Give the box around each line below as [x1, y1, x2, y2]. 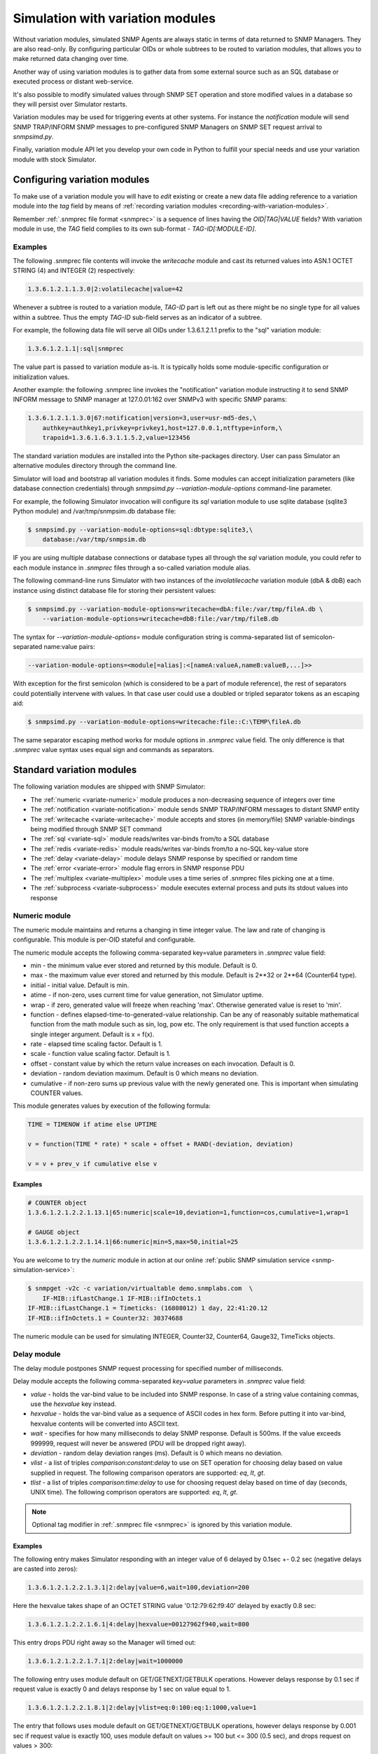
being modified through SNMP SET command [30, 824, 162, 833]
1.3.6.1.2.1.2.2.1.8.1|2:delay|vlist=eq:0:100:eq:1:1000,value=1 [27, 1703, 257, 1712]
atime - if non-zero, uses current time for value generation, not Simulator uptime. [30, 991, 264, 999]
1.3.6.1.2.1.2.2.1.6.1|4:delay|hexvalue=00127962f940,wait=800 [27, 1620, 250, 1628]
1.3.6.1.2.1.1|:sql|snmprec [27, 344, 124, 353]
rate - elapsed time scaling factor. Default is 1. [30, 1040, 163, 1048]
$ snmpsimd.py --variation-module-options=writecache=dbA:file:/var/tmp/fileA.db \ [27, 605, 323, 613]
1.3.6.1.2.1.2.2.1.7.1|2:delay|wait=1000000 [27, 1656, 183, 1665]
